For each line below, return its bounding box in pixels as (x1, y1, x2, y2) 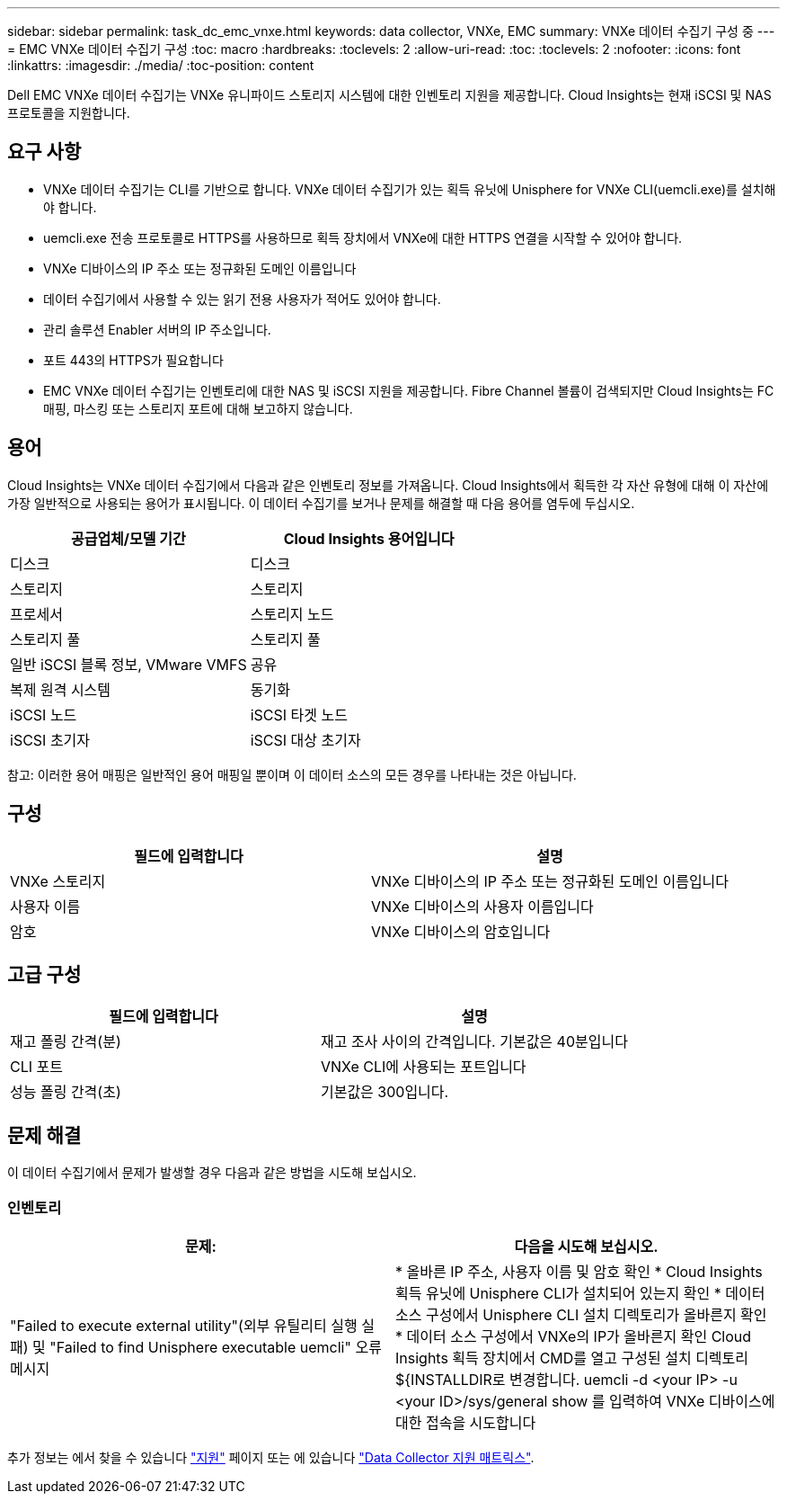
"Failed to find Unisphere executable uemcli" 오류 (49, 1337, 382, 1356)
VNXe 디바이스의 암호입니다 (371, 922, 551, 941)
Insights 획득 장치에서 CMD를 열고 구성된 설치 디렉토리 (395, 1348, 749, 1367)
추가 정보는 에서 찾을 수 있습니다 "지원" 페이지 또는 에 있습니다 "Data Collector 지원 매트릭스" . (7, 1449, 535, 1465)
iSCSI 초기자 (10, 730, 91, 749)
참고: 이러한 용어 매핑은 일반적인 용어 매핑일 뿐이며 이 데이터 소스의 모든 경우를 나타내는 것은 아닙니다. (7, 766, 577, 782)
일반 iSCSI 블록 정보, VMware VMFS (10, 655, 247, 674)
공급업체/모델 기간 (70, 529, 186, 548)
